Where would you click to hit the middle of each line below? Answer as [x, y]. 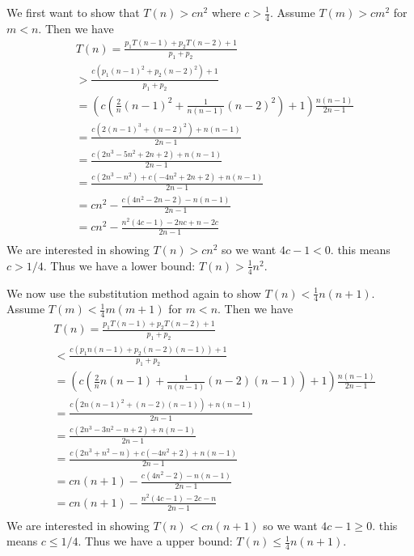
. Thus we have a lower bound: [119, 265]
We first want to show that [73, 12]
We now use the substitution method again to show [134, 293]
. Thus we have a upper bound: [155, 541]
